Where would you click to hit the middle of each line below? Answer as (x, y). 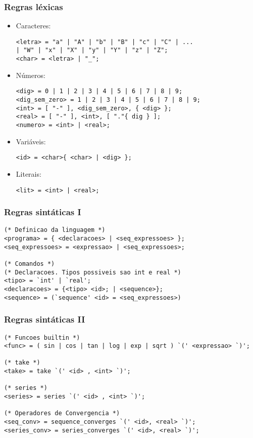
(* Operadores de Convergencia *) (62, 413)
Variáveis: (31, 141)
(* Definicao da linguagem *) (55, 230)
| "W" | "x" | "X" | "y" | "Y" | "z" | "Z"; (92, 50)
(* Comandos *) (30, 264)
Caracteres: (33, 26)
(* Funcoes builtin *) (42, 337)
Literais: (29, 173)
